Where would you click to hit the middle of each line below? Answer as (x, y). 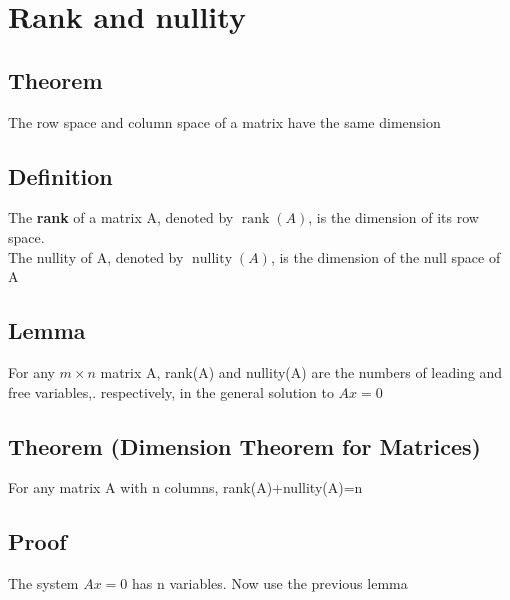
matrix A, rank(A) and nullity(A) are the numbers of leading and (301, 371)
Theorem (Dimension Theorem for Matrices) (244, 445)
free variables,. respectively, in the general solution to (171, 391)
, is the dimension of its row (393, 217)
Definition (60, 175)
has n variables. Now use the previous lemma (270, 583)
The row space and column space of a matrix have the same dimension (224, 121)
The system (43, 583)
